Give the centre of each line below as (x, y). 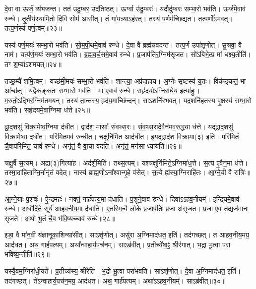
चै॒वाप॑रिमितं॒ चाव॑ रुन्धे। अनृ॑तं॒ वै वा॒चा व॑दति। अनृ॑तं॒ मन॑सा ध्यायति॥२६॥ (93, 146)
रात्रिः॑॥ (242, 172)
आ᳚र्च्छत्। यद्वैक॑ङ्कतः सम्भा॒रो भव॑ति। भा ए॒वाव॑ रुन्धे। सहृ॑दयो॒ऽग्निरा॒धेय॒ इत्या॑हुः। (102, 90)
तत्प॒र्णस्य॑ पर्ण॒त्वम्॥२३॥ (33, 28)
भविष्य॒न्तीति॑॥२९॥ (27, 254)
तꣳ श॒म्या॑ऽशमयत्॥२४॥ (33, 64)
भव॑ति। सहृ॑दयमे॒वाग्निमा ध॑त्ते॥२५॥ (47, 110)
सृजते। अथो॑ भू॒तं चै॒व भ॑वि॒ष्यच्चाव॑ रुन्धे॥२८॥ (60, 218)
